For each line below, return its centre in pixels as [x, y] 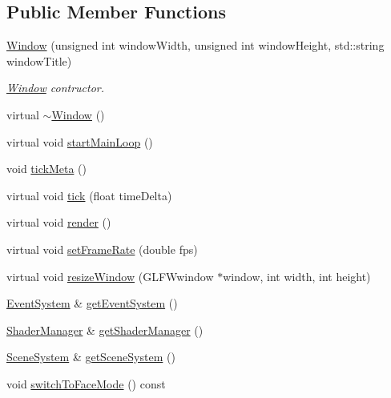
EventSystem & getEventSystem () [92, 303]
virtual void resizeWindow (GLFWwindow [110, 276]
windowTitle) [39, 60]
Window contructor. [56, 88]
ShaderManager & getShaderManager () [105, 330]
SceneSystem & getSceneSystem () [91, 357]
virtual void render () [59, 222]
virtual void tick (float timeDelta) [89, 195]
